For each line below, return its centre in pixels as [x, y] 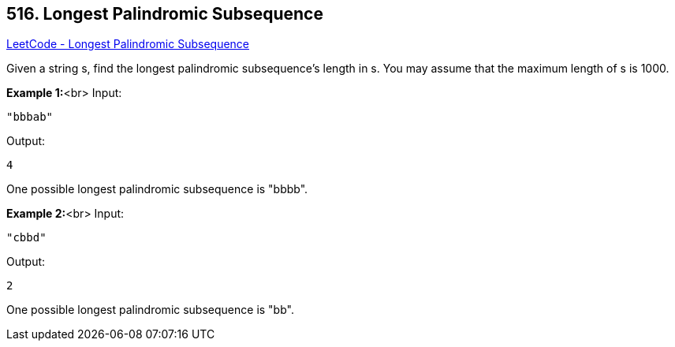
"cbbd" [26, 238]
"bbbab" [30, 117]
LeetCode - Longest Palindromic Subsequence [128, 44]
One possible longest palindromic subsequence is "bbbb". [157, 189]
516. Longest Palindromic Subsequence [165, 14]
